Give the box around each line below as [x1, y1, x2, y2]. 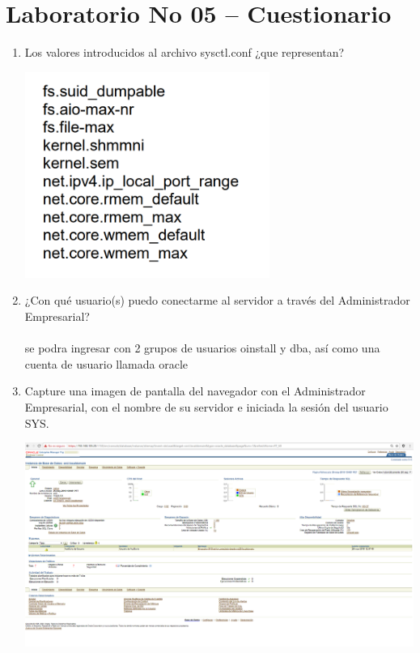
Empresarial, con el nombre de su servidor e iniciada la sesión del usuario [24, 398, 388, 415]
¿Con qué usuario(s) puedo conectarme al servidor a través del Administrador [24, 292, 410, 309]
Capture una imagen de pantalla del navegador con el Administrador [24, 382, 366, 399]
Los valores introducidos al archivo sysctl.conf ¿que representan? [24, 44, 345, 61]
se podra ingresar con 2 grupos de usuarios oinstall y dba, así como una [24, 339, 380, 356]
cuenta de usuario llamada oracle [24, 355, 189, 372]
